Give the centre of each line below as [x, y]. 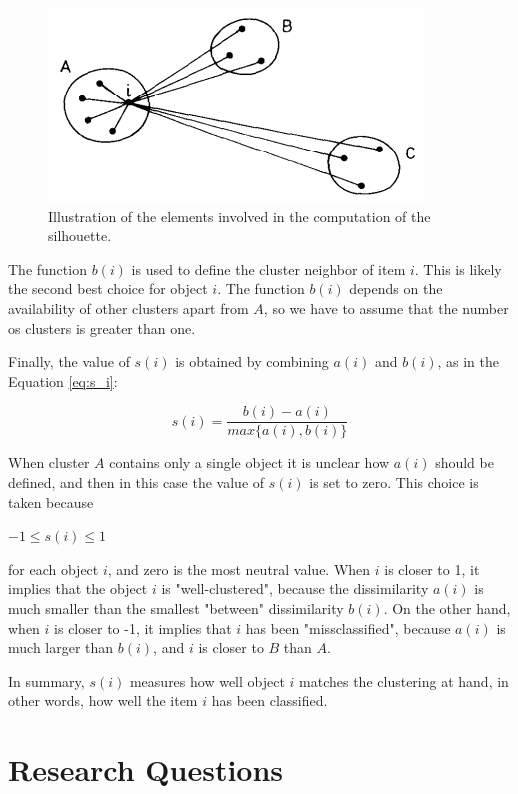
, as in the [468, 361]
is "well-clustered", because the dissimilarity [295, 588]
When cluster [49, 462]
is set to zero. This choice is [394, 482]
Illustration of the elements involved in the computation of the [239, 215]
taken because [51, 501]
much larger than [61, 647]
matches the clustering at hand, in [404, 680]
